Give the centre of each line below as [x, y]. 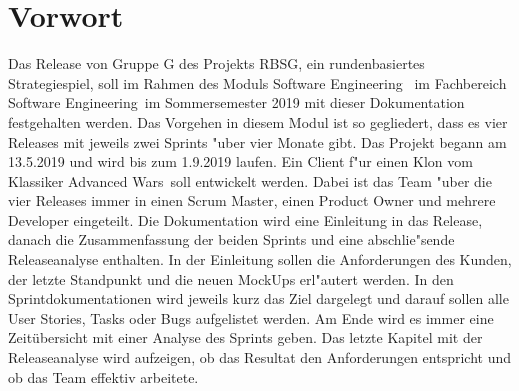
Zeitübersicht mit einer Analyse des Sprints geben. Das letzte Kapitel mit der [245, 337]
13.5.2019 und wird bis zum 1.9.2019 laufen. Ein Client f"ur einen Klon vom [240, 161]
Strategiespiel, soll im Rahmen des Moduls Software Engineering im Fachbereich [257, 82]
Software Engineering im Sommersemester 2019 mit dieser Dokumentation [236, 102]
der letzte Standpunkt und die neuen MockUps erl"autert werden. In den [231, 278]
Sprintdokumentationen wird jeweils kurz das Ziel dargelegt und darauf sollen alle [258, 298]
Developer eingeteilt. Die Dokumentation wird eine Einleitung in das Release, [245, 219]
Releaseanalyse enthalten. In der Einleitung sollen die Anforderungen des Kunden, [260, 259]
